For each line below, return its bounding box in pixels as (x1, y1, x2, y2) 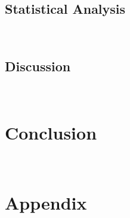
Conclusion (5, 120, 97, 144)
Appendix (5, 190, 87, 214)
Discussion (5, 57, 71, 75)
